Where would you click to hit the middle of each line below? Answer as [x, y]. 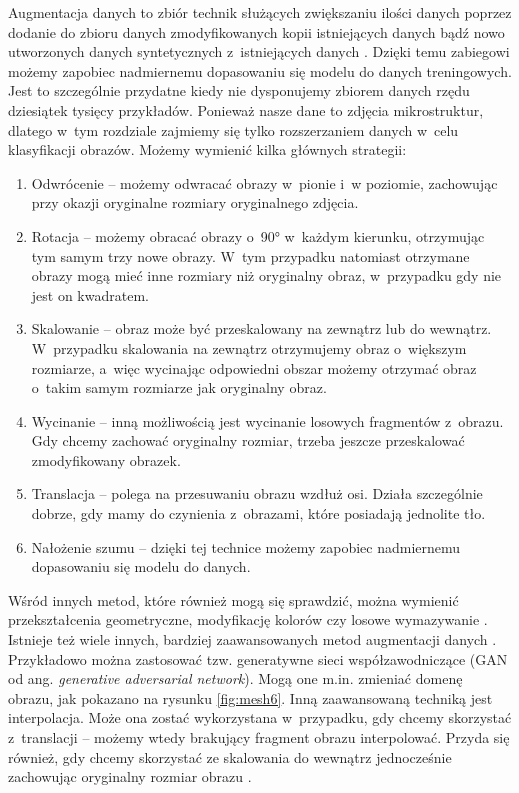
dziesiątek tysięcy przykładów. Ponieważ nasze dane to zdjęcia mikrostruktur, [246, 109]
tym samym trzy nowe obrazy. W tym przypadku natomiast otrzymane [250, 255]
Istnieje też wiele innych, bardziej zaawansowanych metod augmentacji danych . [252, 639]
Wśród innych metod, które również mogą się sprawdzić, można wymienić [233, 599]
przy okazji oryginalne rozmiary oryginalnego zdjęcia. [195, 202]
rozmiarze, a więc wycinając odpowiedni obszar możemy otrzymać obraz [254, 367]
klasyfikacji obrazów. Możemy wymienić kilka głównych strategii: [207, 149]
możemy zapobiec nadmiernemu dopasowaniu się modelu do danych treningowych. [260, 70]
